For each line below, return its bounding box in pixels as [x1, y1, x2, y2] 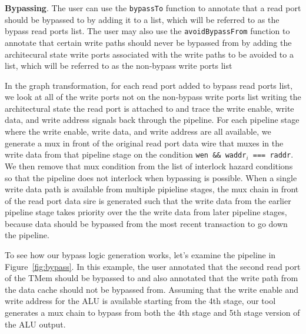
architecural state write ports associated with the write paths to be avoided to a [5, 48, 294, 60]
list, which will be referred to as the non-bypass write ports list [5, 59, 232, 72]
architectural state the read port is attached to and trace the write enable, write [5, 102, 294, 114]
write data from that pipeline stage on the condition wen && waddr [5, 148, 247, 161]
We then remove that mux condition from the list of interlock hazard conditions [5, 159, 293, 172]
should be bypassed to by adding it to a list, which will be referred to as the [5, 13, 280, 25]
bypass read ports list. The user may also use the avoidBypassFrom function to [5, 25, 290, 37]
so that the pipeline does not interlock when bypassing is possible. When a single [5, 171, 297, 183]
